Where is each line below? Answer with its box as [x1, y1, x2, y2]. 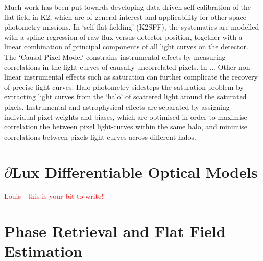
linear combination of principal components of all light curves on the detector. [4, 41, 248, 52]
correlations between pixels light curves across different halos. [4, 131, 196, 142]
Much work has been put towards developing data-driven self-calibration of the [4, 2, 251, 12]
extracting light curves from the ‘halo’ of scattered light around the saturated [4, 91, 247, 102]
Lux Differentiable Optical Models [11, 161, 258, 182]
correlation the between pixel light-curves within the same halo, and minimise [4, 121, 247, 132]
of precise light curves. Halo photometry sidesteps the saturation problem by [4, 81, 244, 92]
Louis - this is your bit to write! [4, 191, 104, 201]
